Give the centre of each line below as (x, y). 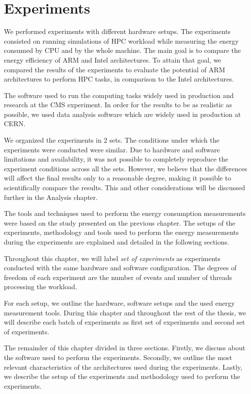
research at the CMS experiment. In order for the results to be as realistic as (118, 105)
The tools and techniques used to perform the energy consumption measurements (125, 213)
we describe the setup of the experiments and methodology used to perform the (122, 376)
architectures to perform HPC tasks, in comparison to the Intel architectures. (119, 79)
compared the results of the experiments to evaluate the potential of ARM (115, 69)
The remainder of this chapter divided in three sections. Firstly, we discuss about (125, 348)
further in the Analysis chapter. (51, 197)
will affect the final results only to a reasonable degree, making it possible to (117, 178)
